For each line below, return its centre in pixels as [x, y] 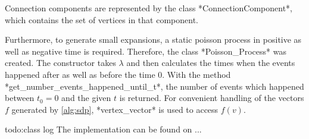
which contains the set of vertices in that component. [102, 19]
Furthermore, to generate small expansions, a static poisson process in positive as [153, 40]
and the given [86, 98]
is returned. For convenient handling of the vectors [212, 98]
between [20, 98]
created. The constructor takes [60, 63]
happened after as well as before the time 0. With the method [118, 74]
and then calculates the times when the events [211, 63]
